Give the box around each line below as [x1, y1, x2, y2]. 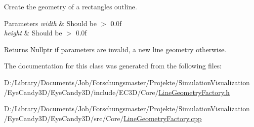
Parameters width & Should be [4, 18, 97, 28]
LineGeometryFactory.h [158, 87, 230, 97]
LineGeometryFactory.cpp [124, 113, 202, 123]
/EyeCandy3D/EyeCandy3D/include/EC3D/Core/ [4, 87, 159, 97]
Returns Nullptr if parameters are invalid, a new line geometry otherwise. [4, 44, 226, 54]
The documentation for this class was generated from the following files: [4, 61, 222, 71]
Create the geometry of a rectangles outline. [4, 1, 137, 11]
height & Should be [4, 28, 62, 38]
